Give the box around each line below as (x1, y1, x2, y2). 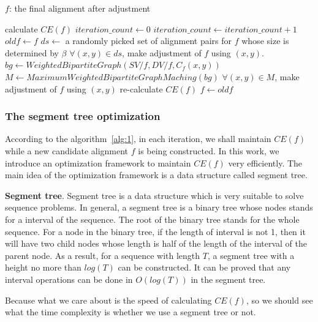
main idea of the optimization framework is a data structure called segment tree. (5, 168, 308, 181)
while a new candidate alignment (5, 144, 129, 157)
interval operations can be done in (5, 272, 133, 285)
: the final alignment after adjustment (9, 2, 151, 14)
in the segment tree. (191, 272, 266, 285)
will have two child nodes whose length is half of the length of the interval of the (5, 237, 307, 250)
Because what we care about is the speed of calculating (5, 293, 212, 306)
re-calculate (119, 82, 163, 95)
